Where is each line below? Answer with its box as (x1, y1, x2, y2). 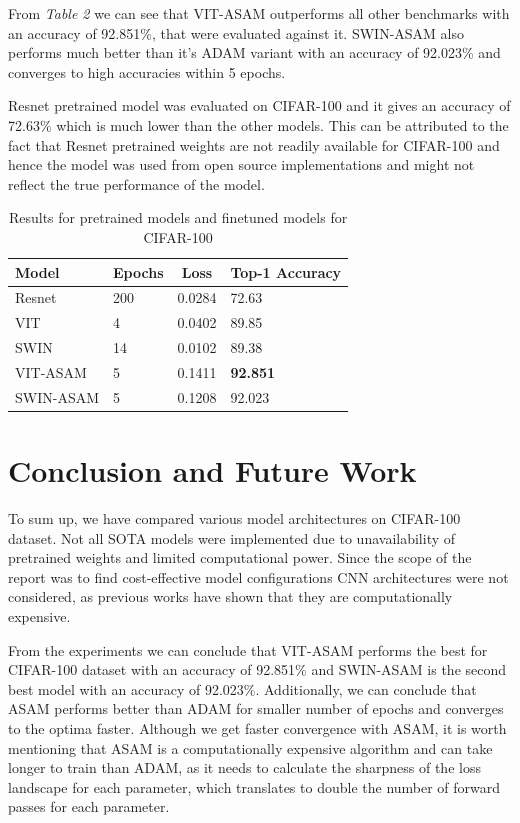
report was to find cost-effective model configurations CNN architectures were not (8, 566, 509, 587)
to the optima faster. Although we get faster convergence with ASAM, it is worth (8, 717, 507, 738)
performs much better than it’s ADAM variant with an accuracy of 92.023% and (8, 42, 501, 63)
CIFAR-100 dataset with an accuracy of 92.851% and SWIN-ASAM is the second (8, 659, 507, 680)
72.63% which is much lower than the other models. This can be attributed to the (8, 114, 509, 135)
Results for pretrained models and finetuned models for (8, 207, 348, 228)
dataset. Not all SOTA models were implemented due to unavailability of (8, 527, 456, 548)
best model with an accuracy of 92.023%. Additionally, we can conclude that (8, 678, 477, 699)
